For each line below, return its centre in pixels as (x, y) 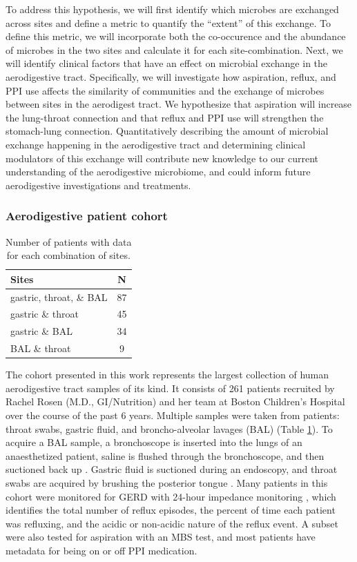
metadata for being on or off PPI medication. (102, 550)
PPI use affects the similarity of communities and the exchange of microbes (165, 90)
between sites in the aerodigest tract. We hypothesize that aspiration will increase (179, 104)
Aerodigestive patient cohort (87, 216)
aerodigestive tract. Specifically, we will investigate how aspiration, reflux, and (171, 76)
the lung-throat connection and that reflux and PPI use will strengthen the (165, 117)
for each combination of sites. (68, 255)
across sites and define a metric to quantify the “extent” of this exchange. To (168, 22)
